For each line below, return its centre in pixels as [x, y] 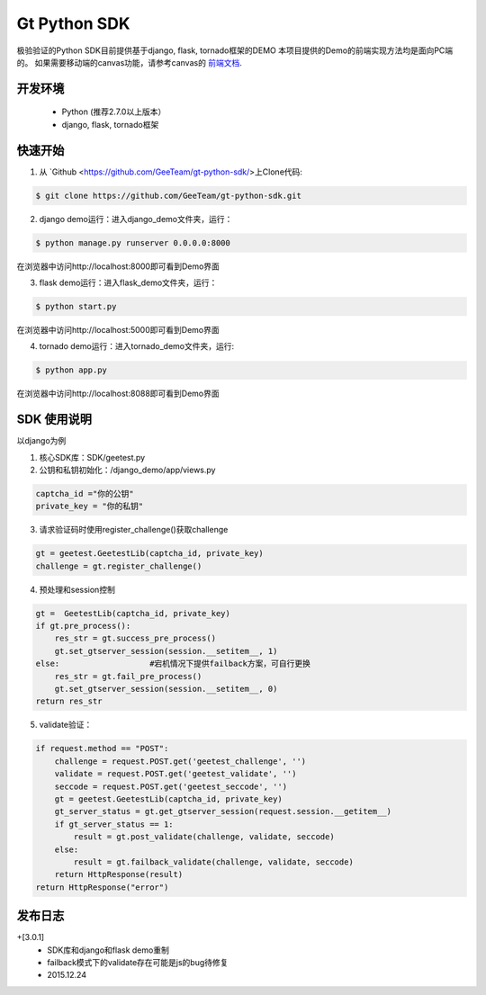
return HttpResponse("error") [102, 887]
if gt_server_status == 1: [114, 824]
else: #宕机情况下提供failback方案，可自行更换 [173, 664]
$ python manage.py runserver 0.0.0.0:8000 [133, 242]
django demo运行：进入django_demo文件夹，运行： [136, 219]
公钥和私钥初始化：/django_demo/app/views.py [127, 470]
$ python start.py [76, 306]
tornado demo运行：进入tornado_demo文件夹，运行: [136, 346]
